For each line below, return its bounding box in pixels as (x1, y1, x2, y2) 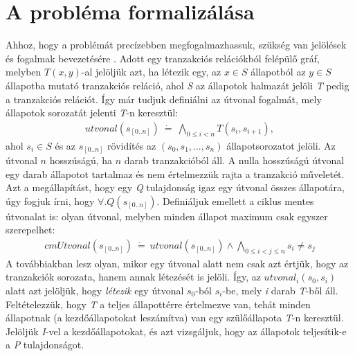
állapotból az (251, 64, 306, 79)
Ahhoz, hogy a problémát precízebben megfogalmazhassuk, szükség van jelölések (6, 37, 347, 52)
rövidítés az (107, 138, 156, 152)
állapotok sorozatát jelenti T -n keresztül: (6, 105, 179, 120)
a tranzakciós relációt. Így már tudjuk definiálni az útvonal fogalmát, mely (6, 91, 322, 106)
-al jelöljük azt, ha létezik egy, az (81, 64, 221, 79)
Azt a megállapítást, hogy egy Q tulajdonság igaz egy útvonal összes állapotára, (6, 180, 345, 195)
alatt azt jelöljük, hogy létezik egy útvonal (6, 283, 184, 298)
